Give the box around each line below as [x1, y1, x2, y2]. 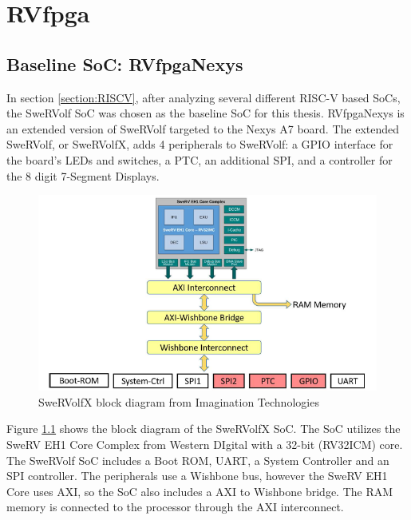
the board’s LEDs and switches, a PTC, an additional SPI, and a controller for [6, 151, 393, 168]
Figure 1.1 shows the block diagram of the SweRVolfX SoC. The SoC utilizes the [6, 420, 401, 437]
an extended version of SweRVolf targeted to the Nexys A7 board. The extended [6, 120, 400, 137]
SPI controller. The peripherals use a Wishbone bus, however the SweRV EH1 [6, 467, 388, 484]
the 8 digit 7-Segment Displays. [6, 167, 160, 184]
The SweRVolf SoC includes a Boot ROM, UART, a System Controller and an [6, 451, 389, 468]
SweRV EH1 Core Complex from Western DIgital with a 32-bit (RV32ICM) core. [6, 435, 403, 452]
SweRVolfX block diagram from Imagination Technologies [38, 393, 319, 410]
